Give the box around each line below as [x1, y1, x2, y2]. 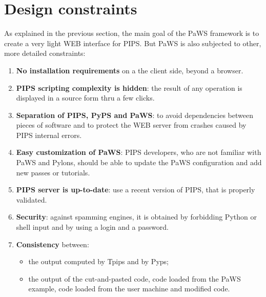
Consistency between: [16, 239, 89, 249]
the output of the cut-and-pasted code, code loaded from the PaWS [28, 273, 241, 284]
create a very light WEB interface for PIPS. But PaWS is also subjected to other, [4, 37, 261, 48]
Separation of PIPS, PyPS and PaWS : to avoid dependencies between [16, 109, 253, 120]
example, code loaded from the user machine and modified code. [28, 283, 230, 294]
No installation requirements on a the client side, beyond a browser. [16, 65, 243, 75]
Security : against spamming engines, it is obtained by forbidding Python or [16, 211, 257, 222]
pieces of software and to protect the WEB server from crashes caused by [16, 120, 247, 130]
